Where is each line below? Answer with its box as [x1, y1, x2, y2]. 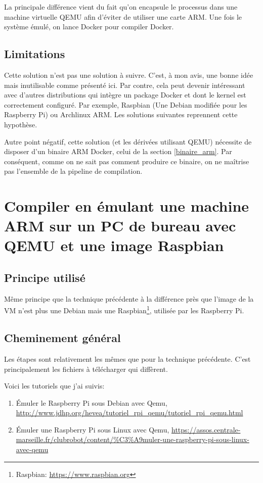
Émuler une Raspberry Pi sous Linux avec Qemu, [16, 424, 169, 434]
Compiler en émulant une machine [4, 196, 249, 216]
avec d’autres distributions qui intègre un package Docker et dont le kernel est [4, 89, 246, 100]
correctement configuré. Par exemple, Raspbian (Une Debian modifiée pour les [4, 99, 247, 110]
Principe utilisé [4, 270, 85, 285]
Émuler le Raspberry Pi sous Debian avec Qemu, [16, 397, 167, 408]
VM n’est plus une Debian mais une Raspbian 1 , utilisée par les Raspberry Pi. [4, 304, 244, 316]
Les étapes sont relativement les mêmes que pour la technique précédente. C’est [4, 353, 251, 364]
